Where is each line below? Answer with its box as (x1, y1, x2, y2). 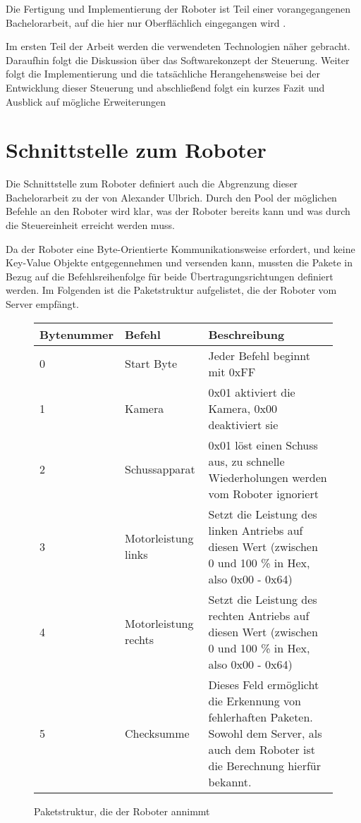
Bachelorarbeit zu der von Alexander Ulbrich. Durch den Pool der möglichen (6, 190, 337, 204)
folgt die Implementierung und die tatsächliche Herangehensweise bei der (6, 66, 320, 81)
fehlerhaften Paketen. (208, 708, 313, 725)
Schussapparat (125, 461, 195, 478)
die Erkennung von (208, 692, 301, 709)
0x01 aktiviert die (208, 383, 295, 400)
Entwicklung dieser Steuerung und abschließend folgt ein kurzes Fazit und (6, 80, 325, 94)
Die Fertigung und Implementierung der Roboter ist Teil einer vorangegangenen (6, 1, 350, 16)
